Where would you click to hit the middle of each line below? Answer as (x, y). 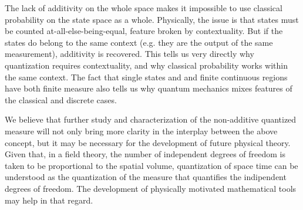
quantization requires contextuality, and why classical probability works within (146, 65)
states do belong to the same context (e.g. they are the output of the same (139, 42)
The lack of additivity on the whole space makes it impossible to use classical (144, 8)
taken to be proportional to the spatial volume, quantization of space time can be (151, 165)
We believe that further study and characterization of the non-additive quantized (151, 119)
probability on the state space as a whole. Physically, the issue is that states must (152, 19)
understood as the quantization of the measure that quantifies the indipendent (146, 177)
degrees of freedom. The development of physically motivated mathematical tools (151, 188)
